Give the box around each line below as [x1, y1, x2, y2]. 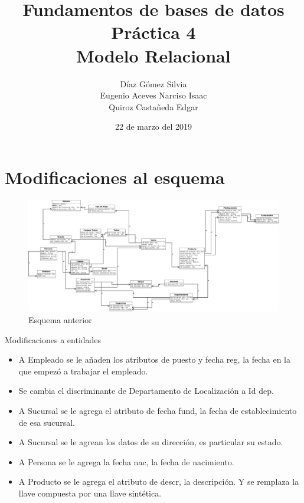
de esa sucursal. [18, 416, 75, 428]
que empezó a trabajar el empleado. [18, 364, 148, 377]
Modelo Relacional [76, 43, 231, 67]
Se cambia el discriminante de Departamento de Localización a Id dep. [18, 384, 274, 397]
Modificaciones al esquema [5, 165, 225, 189]
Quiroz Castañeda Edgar [109, 100, 198, 113]
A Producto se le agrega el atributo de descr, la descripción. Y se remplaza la [18, 475, 299, 488]
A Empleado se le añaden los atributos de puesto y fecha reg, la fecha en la [18, 353, 291, 366]
